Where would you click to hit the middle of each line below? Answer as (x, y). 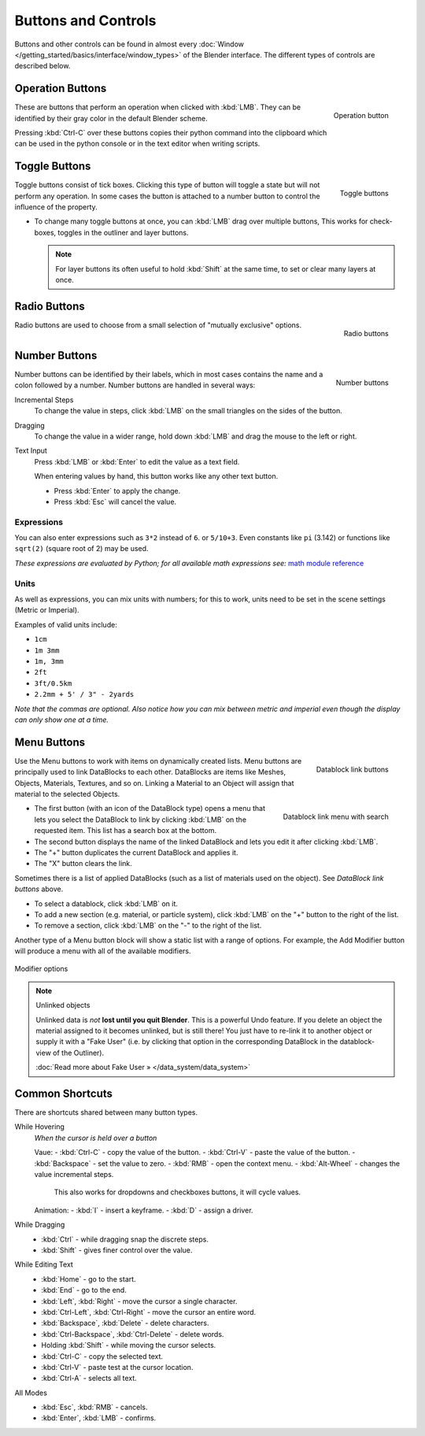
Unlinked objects (63, 1005)
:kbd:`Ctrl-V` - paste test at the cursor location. (117, 1367)
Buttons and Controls (85, 20)
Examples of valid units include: (66, 624)
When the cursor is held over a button (96, 1138)
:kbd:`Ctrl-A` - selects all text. (89, 1379)
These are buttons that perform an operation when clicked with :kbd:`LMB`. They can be (158, 107)
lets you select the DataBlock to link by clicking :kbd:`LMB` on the (140, 820)
